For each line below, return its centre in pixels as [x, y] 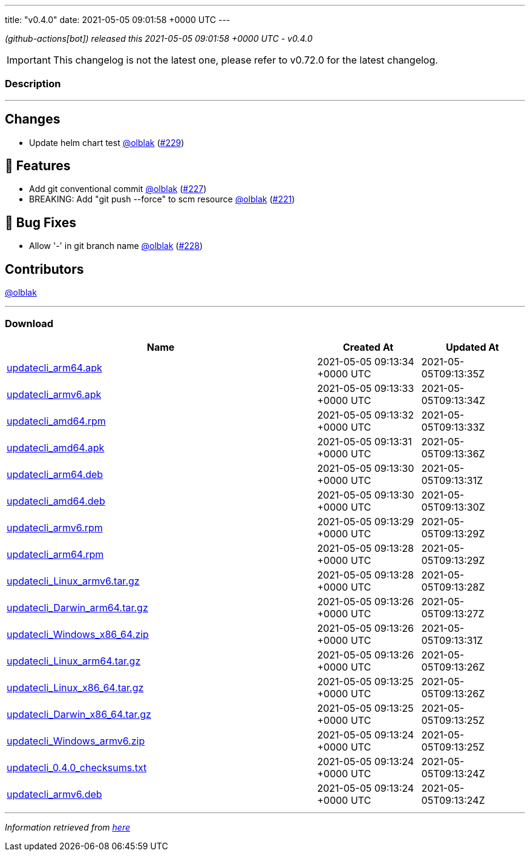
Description [33, 84]
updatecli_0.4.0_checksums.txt [77, 767]
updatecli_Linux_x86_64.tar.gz [75, 687]
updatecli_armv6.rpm [55, 527]
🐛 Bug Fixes [41, 222]
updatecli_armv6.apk [54, 394]
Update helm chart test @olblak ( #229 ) [107, 142]
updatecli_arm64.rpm [55, 554]
